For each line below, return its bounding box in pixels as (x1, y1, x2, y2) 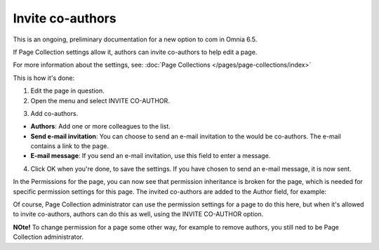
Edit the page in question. (30, 86, 105, 95)
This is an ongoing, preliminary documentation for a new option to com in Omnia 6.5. (13, 35, 258, 44)
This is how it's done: (13, 74, 75, 82)
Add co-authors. (30, 109, 79, 117)
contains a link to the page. (30, 142, 109, 150)
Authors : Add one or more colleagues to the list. (30, 122, 171, 131)
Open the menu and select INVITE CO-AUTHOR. (30, 96, 170, 105)
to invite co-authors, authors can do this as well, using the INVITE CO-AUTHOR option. (13, 210, 264, 218)
